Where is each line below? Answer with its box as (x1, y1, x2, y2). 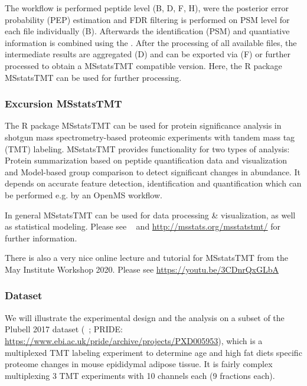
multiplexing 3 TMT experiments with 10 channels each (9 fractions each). (5, 369, 275, 381)
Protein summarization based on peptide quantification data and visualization (5, 154, 288, 166)
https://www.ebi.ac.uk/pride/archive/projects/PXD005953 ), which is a (5, 334, 263, 346)
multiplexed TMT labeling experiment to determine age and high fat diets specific (5, 346, 302, 358)
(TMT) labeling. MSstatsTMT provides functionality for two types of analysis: (5, 142, 290, 155)
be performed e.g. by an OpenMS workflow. (5, 188, 162, 201)
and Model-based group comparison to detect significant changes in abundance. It (5, 165, 301, 178)
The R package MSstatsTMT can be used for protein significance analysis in (5, 119, 282, 132)
